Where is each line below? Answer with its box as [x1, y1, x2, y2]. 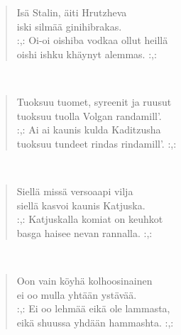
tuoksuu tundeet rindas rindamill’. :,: [16, 136, 177, 150]
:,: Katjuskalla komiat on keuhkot [16, 212, 163, 226]
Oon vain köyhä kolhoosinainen [16, 273, 153, 287]
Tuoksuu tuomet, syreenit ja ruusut [16, 94, 172, 109]
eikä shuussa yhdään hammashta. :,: [16, 314, 174, 329]
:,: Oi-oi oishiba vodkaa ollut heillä [16, 33, 168, 48]
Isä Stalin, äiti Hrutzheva [16, 5, 127, 19]
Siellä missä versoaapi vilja [16, 183, 133, 198]
